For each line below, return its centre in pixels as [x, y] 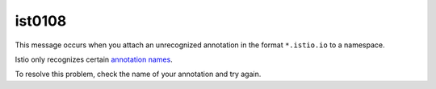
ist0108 [41, 21]
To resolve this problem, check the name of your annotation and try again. [138, 74]
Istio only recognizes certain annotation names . [94, 59]
